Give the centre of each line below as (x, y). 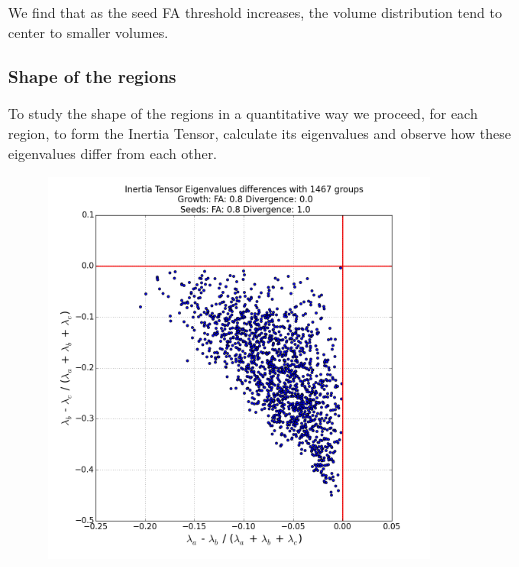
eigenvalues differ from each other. (113, 152)
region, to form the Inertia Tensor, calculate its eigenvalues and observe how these (259, 133)
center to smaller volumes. (88, 31)
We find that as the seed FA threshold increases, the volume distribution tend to (255, 12)
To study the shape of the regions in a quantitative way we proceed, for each (243, 113)
